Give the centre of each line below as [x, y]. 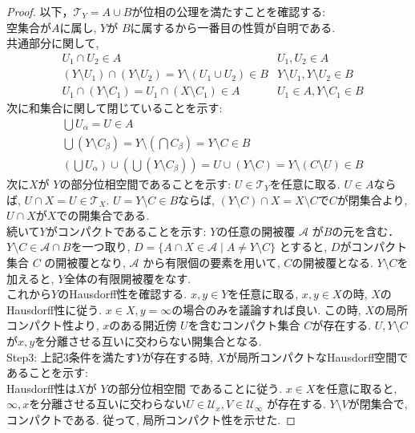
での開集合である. [103, 215]
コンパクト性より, [53, 325]
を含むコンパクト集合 [244, 325]
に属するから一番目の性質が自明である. [233, 27]
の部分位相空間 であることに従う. [195, 388]
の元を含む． [366, 231]
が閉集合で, [378, 404]
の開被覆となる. [332, 262]
